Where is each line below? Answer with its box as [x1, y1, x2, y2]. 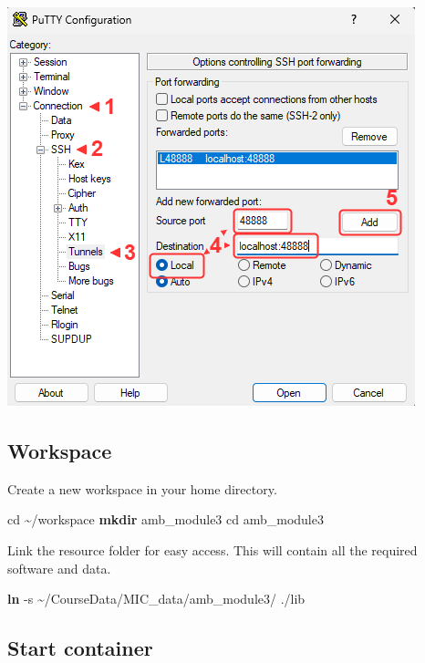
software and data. [7, 558, 111, 577]
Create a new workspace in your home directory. [7, 479, 277, 498]
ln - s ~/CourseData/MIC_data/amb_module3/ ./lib [7, 589, 306, 608]
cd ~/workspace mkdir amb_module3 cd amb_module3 [7, 510, 324, 529]
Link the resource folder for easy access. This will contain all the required [7, 540, 418, 559]
